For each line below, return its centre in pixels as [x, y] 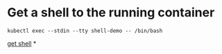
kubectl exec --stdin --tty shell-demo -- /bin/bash [85, 31]
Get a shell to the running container [111, 13]
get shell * [22, 43]
